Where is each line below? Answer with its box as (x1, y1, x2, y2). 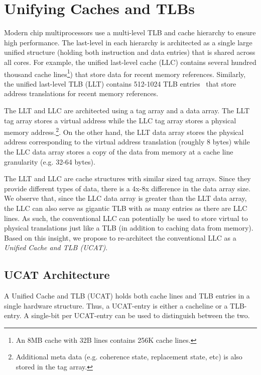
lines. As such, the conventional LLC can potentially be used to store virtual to (4, 212, 248, 223)
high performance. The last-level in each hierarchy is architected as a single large (4, 37, 252, 47)
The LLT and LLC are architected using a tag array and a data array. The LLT (4, 105, 250, 115)
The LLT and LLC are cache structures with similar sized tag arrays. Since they (4, 173, 251, 184)
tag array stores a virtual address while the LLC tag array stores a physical (4, 115, 236, 125)
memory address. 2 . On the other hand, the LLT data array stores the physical (4, 125, 244, 137)
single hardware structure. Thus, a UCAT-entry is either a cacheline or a (4, 300, 228, 311)
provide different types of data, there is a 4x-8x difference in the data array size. (4, 183, 250, 193)
